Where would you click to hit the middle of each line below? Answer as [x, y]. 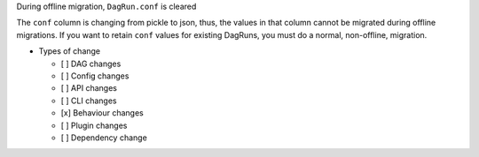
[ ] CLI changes [89, 101]
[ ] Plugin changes [94, 125]
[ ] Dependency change [104, 138]
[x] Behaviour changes [102, 113]
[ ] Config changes [95, 76]
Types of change [70, 51]
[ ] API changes [89, 88]
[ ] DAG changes [91, 64]
